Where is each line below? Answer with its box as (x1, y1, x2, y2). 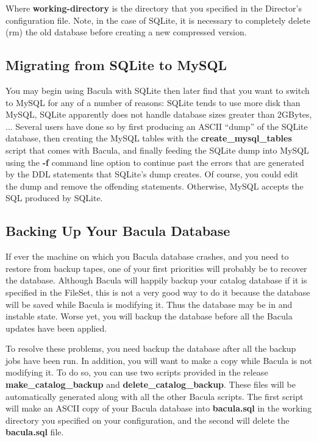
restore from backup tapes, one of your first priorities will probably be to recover (5, 262, 307, 274)
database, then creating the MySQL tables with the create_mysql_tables (5, 132, 292, 144)
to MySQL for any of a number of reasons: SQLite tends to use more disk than (5, 96, 301, 109)
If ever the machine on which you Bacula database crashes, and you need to (5, 250, 289, 263)
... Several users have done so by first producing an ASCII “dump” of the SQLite (5, 119, 308, 132)
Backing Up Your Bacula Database (5, 221, 230, 240)
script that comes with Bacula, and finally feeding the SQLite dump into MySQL (5, 143, 309, 156)
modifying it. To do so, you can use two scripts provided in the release (5, 366, 268, 379)
